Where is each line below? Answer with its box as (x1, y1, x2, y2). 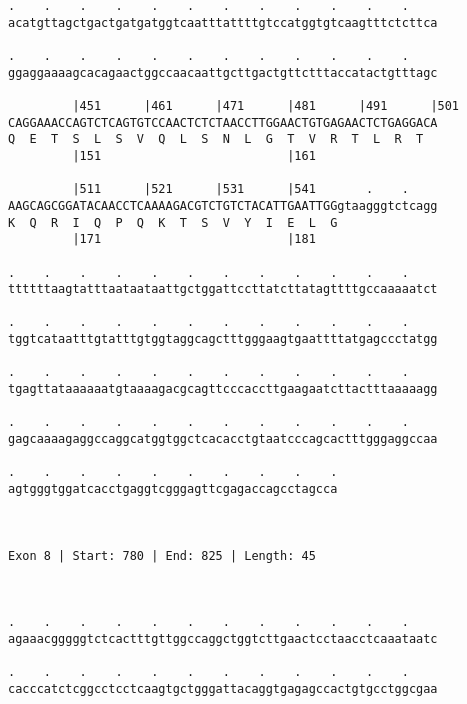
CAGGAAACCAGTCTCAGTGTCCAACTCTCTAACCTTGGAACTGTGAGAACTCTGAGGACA (8, 115, 438, 130)
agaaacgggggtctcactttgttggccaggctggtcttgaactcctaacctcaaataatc (8, 631, 438, 646)
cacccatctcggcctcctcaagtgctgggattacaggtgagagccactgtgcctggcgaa (8, 681, 438, 696)
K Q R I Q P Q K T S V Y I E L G (8, 215, 338, 230)
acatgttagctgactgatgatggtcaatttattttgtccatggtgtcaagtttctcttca (8, 15, 438, 30)
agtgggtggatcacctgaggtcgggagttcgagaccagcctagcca (8, 482, 338, 497)
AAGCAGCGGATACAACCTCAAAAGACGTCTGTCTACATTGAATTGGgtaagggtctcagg (8, 198, 438, 213)
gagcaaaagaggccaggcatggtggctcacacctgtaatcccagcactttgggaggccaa (8, 432, 438, 447)
